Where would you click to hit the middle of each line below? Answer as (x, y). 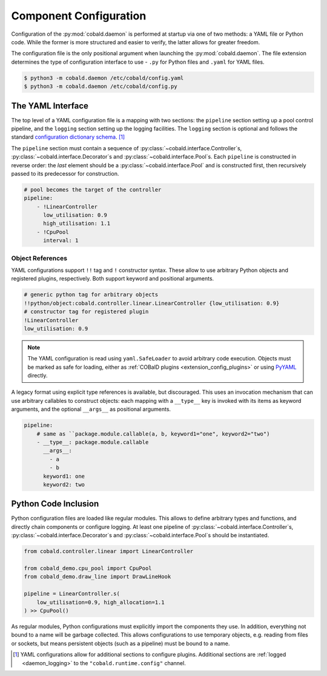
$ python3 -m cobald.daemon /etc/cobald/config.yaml (104, 78)
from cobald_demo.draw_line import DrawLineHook (97, 577)
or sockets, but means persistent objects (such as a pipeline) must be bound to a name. (121, 643)
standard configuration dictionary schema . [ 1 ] (68, 137)
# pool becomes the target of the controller (93, 190)
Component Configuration (79, 16)
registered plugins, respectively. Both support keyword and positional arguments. (113, 279)
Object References (39, 258)
